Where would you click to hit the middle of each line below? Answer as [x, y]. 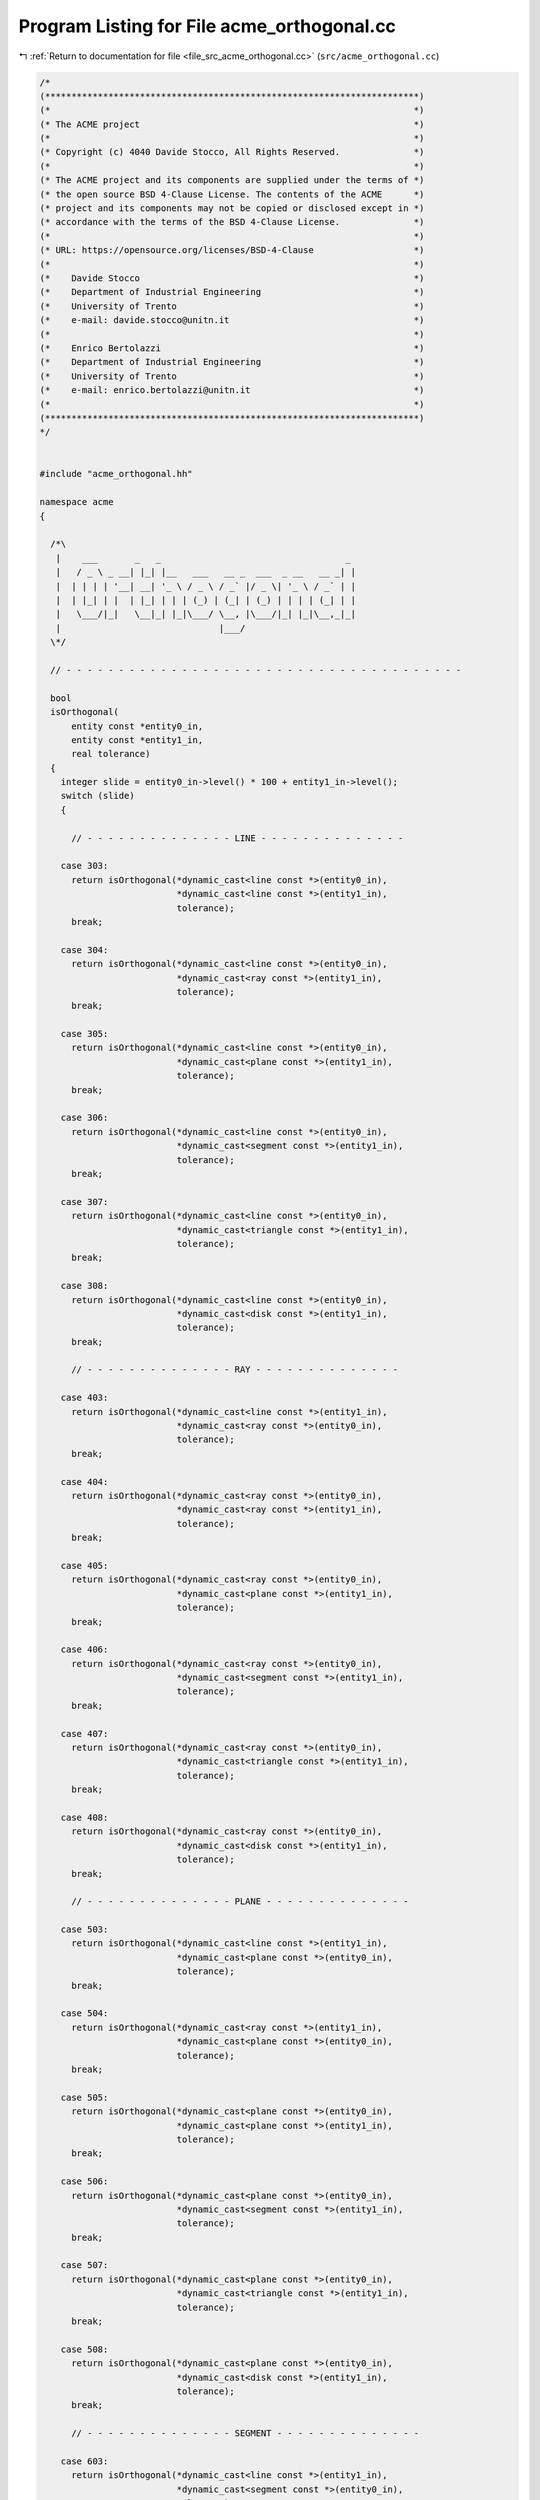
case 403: [84, 1398]
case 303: [84, 866]
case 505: [84, 2097]
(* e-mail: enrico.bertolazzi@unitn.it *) [232, 390]
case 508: [84, 2349]
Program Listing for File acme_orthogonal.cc [207, 26]
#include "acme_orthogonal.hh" [116, 474]
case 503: [84, 1929]
